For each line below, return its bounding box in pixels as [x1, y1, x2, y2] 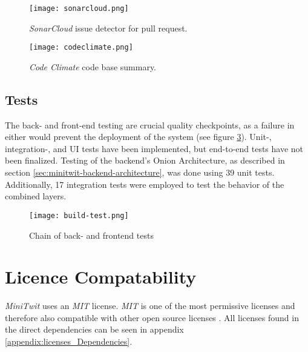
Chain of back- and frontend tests [29, 228, 154, 241]
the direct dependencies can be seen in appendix [5, 323, 184, 336]
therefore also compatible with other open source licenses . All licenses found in [5, 311, 299, 324]
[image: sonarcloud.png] [29, 4, 129, 13]
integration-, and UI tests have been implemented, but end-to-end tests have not [5, 142, 304, 154]
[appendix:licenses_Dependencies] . [5, 335, 133, 348]
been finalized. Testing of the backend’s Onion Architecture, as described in [5, 154, 285, 167]
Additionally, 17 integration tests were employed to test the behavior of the [5, 178, 284, 190]
